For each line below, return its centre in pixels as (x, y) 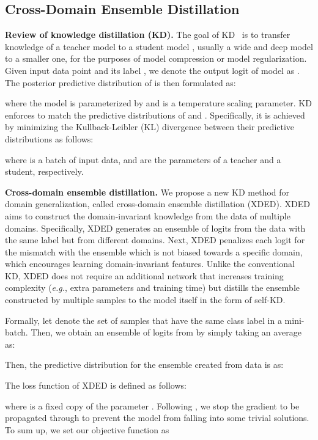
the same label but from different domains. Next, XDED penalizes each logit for (155, 240)
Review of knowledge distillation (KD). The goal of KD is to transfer (148, 35)
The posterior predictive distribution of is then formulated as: (120, 82)
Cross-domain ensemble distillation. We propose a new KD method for (147, 192)
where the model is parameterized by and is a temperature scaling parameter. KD (158, 103)
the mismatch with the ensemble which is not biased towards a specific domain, (154, 251)
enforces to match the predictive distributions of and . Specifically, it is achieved (155, 115)
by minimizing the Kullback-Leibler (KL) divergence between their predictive (150, 127)
